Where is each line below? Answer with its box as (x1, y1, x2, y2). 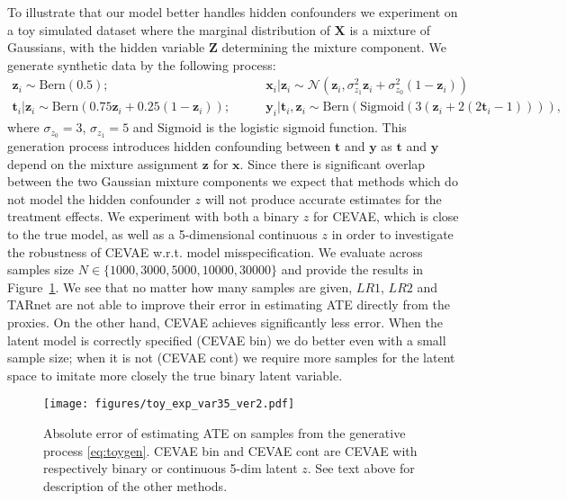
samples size (7, 260, 75, 279)
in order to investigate (331, 225, 454, 244)
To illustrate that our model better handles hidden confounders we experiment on (7, 3, 458, 21)
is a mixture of (349, 20, 430, 39)
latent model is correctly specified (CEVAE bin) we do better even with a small (7, 330, 446, 349)
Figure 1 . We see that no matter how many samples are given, (7, 277, 353, 296)
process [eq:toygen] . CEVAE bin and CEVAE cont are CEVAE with (43, 441, 418, 460)
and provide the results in (281, 260, 424, 279)
